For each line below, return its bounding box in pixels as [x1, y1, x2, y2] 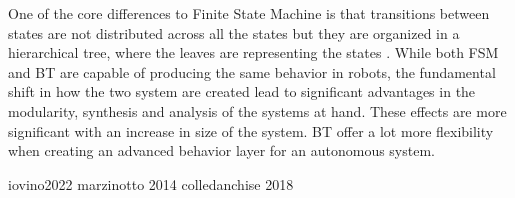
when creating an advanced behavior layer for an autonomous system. [8, 140, 435, 161]
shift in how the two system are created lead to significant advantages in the [8, 81, 476, 102]
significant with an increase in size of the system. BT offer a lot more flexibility [8, 120, 494, 141]
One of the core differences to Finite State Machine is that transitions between [8, 3, 490, 23]
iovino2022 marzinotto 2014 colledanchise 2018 [8, 173, 294, 194]
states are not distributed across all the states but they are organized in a [8, 22, 460, 43]
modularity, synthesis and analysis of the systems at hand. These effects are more [8, 100, 507, 121]
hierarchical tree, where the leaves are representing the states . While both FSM [8, 42, 499, 63]
